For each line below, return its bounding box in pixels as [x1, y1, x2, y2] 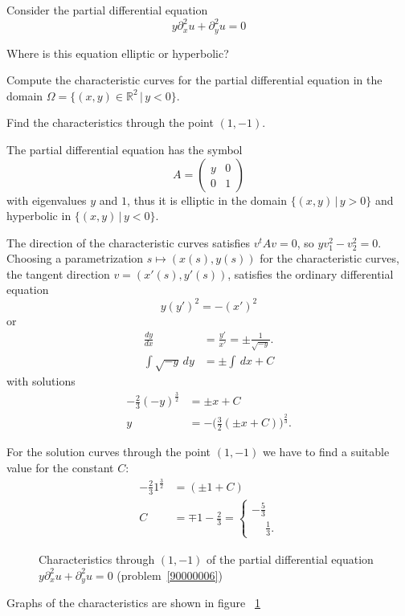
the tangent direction [6, 265, 110, 282]
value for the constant [6, 459, 114, 475]
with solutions [6, 373, 76, 390]
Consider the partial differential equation [6, 2, 208, 18]
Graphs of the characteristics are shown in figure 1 [6, 594, 260, 611]
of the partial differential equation [207, 550, 374, 567]
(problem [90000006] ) [117, 566, 223, 583]
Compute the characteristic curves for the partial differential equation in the [6, 71, 382, 88]
